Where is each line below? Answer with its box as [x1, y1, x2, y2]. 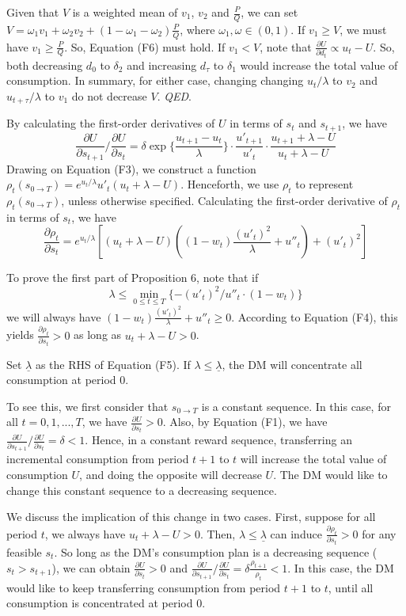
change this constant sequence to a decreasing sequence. [6, 481, 277, 498]
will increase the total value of [240, 451, 387, 467]
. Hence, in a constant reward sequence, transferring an [85, 432, 352, 448]
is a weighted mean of [72, 4, 178, 20]
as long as [74, 326, 122, 343]
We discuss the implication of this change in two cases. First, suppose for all [6, 508, 376, 525]
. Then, [199, 525, 236, 542]
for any [362, 525, 397, 542]
